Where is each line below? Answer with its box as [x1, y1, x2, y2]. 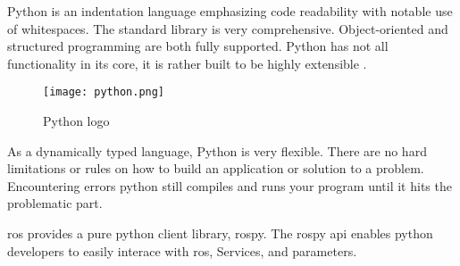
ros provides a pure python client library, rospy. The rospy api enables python [7, 224, 433, 242]
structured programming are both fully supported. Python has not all [7, 37, 389, 55]
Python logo [43, 112, 110, 130]
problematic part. [7, 194, 103, 212]
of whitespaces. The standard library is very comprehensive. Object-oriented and [7, 19, 448, 37]
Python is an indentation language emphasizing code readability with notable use [7, 2, 453, 20]
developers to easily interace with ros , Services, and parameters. [7, 241, 357, 260]
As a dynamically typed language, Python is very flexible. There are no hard [7, 141, 427, 160]
